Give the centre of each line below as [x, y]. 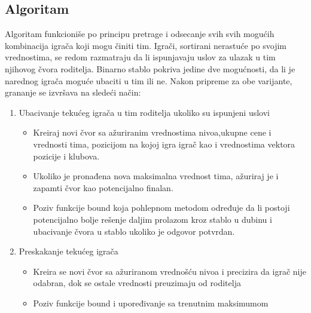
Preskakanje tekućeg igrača [68, 251]
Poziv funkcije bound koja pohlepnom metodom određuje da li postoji [161, 208]
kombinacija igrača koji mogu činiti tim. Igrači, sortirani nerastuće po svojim [146, 45]
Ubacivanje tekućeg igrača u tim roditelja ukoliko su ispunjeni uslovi [144, 112]
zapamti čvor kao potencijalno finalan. [103, 187]
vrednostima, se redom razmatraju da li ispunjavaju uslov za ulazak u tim [140, 57]
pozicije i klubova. [66, 156]
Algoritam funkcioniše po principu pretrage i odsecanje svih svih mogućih [140, 34]
